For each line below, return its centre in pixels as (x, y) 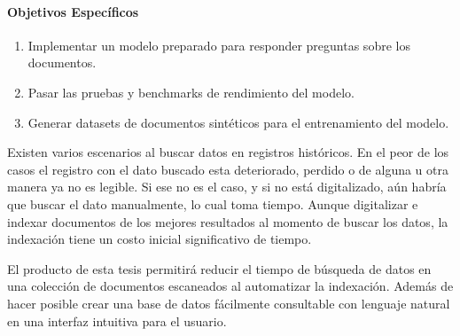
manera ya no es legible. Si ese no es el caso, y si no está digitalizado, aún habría (227, 187)
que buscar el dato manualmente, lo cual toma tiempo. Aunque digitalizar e (213, 203)
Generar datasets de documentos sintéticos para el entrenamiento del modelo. (238, 122)
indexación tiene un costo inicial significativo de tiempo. (160, 239)
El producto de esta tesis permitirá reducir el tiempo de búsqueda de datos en (219, 268)
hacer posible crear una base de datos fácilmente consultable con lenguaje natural (229, 303)
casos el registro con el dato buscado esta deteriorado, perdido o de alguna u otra (228, 169)
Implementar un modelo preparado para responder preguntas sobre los (219, 45)
